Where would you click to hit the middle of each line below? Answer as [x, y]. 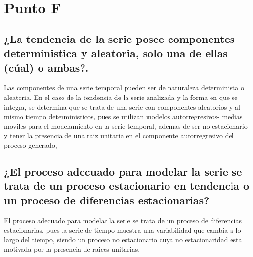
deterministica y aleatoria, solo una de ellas [116, 53]
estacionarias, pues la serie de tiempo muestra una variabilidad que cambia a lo [123, 230]
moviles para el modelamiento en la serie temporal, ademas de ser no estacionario [126, 126]
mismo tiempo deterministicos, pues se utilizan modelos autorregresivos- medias [123, 116]
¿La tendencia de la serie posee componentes [119, 38]
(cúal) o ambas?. [46, 67]
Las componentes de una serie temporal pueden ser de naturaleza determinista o [124, 88]
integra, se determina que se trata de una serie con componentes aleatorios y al [122, 107]
